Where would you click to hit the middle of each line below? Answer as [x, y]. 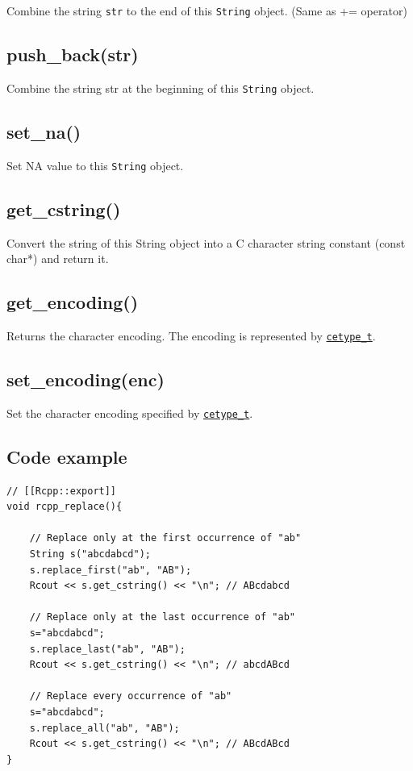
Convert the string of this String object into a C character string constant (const [206, 242]
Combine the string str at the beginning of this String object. [161, 88]
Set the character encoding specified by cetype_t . [130, 413]
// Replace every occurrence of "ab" [131, 696]
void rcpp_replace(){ [65, 507]
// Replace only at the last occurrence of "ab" [162, 617]
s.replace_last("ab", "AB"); [107, 649]
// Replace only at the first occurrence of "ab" [165, 538]
